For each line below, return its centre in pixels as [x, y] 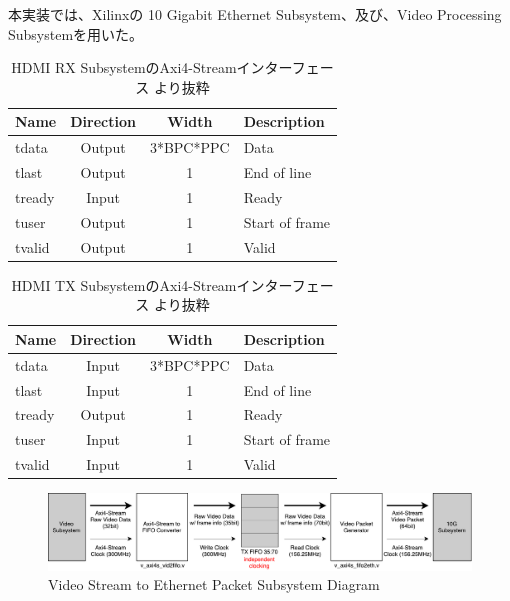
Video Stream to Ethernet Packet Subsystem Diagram [214, 584]
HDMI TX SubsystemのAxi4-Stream [124, 284]
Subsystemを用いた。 [76, 33]
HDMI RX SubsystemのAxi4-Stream [124, 67]
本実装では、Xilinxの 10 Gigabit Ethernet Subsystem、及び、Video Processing [255, 14]
